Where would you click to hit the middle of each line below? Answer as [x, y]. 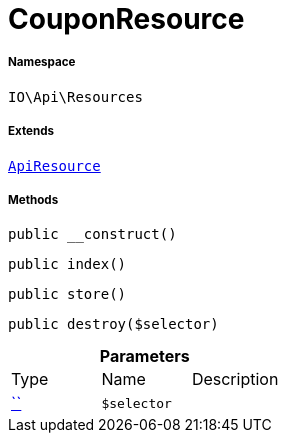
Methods [33, 199]
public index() [67, 264]
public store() [67, 294]
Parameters [144, 356]
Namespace [42, 62]
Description [235, 379]
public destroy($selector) [113, 324]
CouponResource [126, 19]
